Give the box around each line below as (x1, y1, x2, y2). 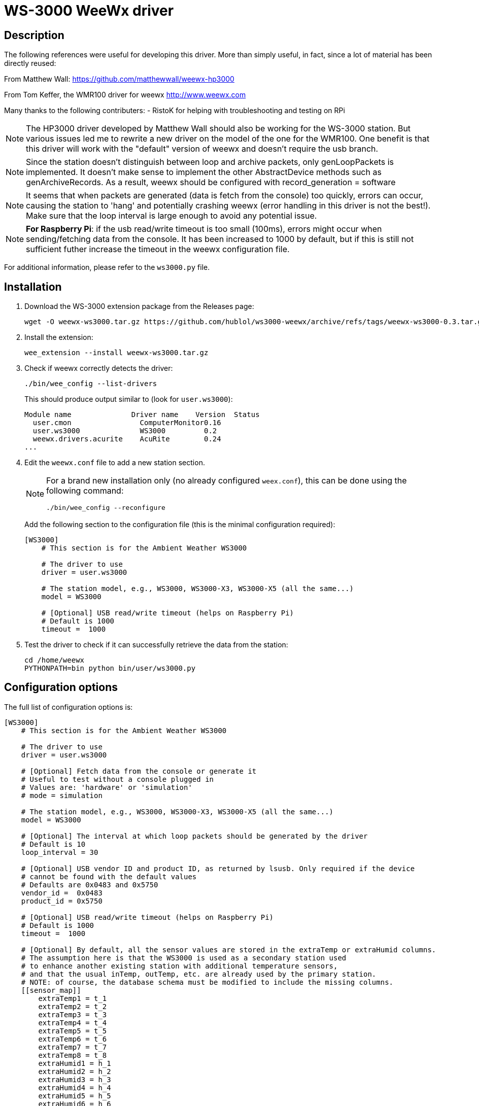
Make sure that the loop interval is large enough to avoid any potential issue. (26, 211, 317, 221)
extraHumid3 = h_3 (38, 1075, 111, 1084)
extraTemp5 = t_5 (38, 1026, 107, 1035)
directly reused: (4, 59, 56, 68)
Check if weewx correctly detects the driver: (24, 364, 173, 373)
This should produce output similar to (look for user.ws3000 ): (24, 395, 233, 404)
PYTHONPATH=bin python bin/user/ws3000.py (24, 664, 196, 673)
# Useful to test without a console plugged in (21, 775, 214, 783)
